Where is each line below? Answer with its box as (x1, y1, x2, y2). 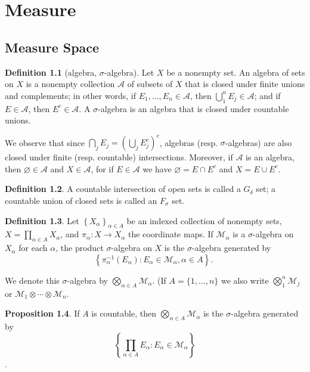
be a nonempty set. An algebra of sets (166, 66, 305, 78)
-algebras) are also (225, 136, 292, 148)
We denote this (5, 274, 60, 286)
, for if (91, 162, 114, 175)
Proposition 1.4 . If (5, 307, 80, 320)
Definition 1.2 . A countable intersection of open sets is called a (5, 182, 241, 195)
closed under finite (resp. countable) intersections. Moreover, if (5, 151, 233, 163)
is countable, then (91, 307, 156, 320)
